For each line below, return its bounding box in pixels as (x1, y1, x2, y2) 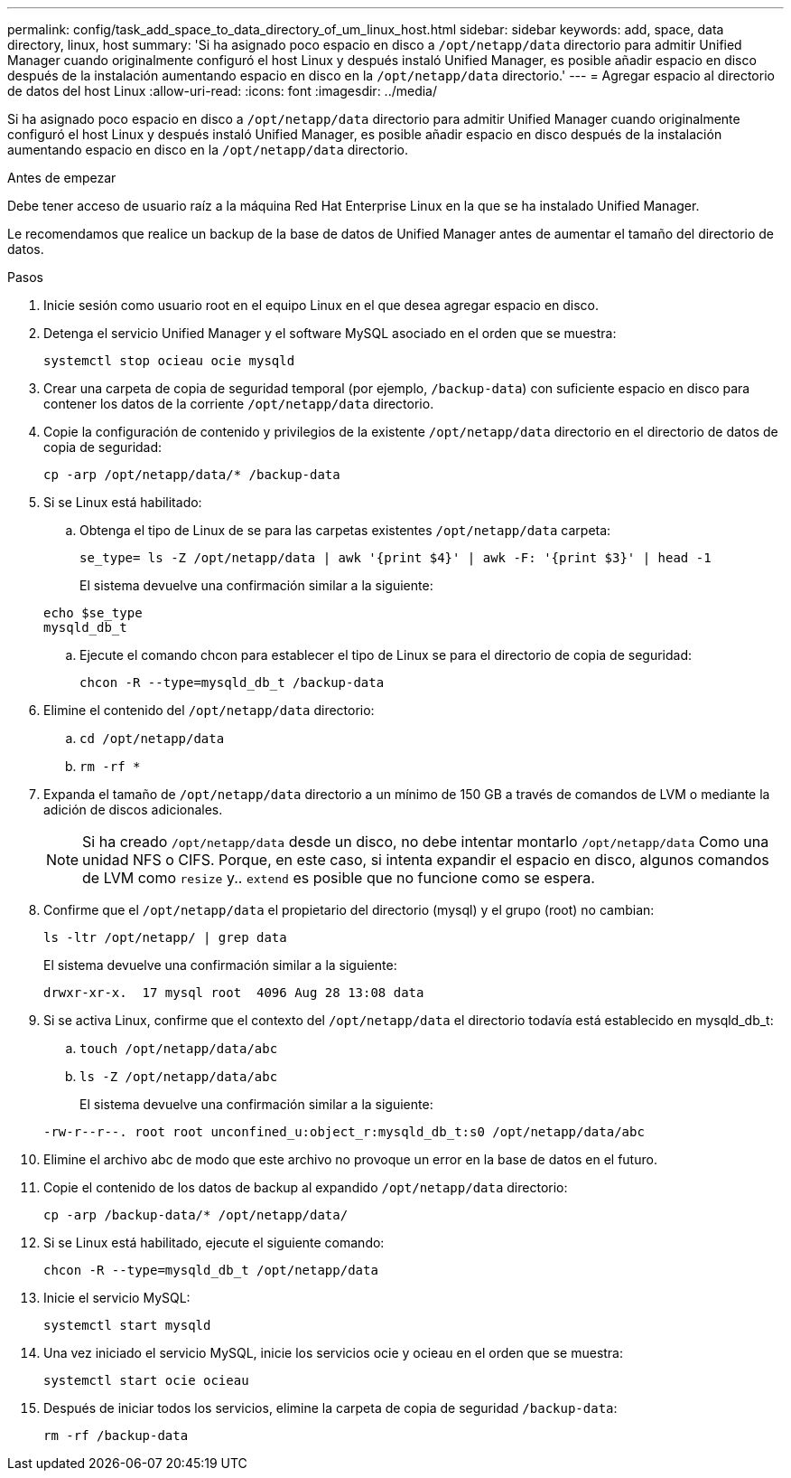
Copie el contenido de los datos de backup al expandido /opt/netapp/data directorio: (43, 1180, 568, 1195)
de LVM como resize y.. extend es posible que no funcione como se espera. (82, 869, 595, 887)
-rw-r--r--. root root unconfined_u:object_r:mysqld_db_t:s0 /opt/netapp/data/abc (43, 1125, 645, 1139)
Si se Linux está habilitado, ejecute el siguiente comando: (43, 1235, 385, 1250)
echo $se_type (43, 606, 143, 620)
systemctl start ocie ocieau (43, 1373, 249, 1388)
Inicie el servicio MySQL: (43, 1290, 191, 1305)
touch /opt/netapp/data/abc (79, 1041, 278, 1056)
